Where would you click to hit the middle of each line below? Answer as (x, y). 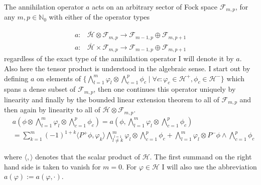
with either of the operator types (99, 17)
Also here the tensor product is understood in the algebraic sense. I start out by (127, 68)
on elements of (58, 78)
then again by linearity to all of (52, 110)
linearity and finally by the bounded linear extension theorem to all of (112, 99)
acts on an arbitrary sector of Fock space (155, 7)
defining (16, 78)
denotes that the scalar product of (88, 157)
